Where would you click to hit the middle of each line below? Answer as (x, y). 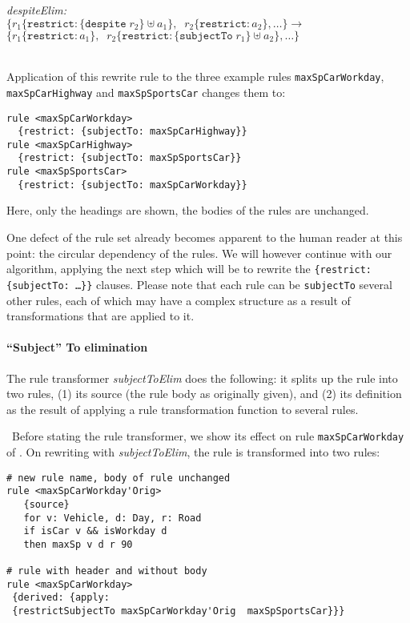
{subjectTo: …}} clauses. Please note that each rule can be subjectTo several (199, 284)
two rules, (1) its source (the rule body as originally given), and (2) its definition (204, 394)
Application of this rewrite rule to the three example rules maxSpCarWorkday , (195, 76)
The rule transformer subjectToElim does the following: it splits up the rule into (202, 378)
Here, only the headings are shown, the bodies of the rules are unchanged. (188, 210)
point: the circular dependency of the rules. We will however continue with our (199, 253)
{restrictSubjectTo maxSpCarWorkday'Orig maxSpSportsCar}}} (179, 611)
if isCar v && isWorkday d (95, 531)
